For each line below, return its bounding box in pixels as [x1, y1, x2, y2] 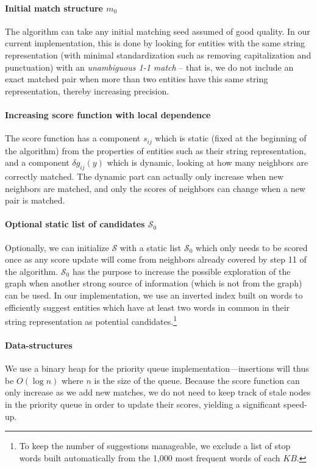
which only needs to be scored [196, 241, 308, 253]
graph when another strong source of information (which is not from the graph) [5, 277, 302, 289]
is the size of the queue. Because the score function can [94, 374, 300, 386]
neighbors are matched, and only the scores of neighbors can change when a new [5, 182, 305, 194]
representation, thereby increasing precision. [5, 84, 169, 97]
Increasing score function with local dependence [5, 108, 211, 121]
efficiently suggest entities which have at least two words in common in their [5, 300, 290, 313]
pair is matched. [5, 194, 65, 207]
